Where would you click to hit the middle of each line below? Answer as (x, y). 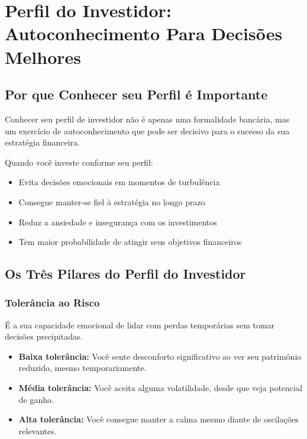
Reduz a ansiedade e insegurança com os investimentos (118, 222)
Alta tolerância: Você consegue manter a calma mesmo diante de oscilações (159, 419)
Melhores (43, 57)
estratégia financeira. (42, 142)
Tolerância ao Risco (52, 303)
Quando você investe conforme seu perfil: (79, 162)
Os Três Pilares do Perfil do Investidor (125, 274)
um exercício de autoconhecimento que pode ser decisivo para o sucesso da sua (147, 130)
